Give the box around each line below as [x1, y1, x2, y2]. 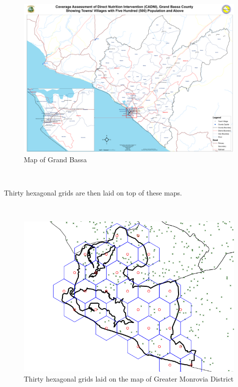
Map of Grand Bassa [24, 154, 87, 164]
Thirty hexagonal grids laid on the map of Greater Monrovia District [24, 373, 234, 384]
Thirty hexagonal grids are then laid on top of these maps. [4, 188, 182, 198]
